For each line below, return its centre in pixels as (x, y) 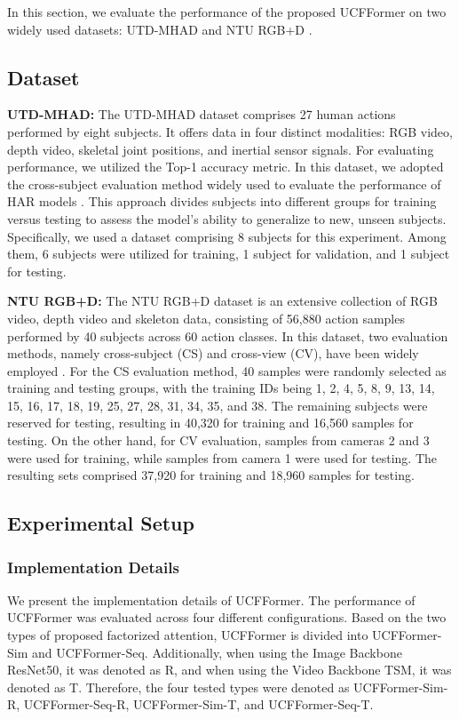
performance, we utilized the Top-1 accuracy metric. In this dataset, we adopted (226, 167)
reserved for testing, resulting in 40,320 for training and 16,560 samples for (210, 423)
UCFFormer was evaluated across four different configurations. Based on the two (227, 617)
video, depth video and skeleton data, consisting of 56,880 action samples (206, 318)
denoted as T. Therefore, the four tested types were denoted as (178, 687)
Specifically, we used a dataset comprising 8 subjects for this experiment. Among (227, 236)
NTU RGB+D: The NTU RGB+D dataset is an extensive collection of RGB (222, 301)
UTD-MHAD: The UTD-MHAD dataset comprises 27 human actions (202, 114)
